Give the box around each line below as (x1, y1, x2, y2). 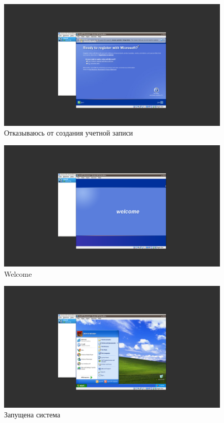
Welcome (4, 268, 32, 279)
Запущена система (4, 409, 61, 420)
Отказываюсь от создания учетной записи (4, 127, 133, 138)
